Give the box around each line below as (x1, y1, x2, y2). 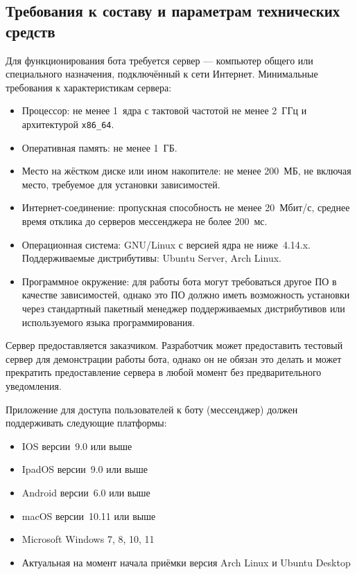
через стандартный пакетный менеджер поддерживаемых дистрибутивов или (21, 301, 345, 315)
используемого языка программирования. (21, 314, 195, 329)
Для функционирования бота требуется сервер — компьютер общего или (6, 53, 313, 67)
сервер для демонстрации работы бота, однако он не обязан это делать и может (6, 351, 342, 366)
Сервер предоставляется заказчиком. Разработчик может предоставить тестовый (6, 338, 343, 352)
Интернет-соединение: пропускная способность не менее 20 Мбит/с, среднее (21, 200, 350, 215)
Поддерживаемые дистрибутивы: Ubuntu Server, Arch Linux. (21, 251, 281, 265)
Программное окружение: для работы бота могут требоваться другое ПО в (21, 273, 337, 288)
